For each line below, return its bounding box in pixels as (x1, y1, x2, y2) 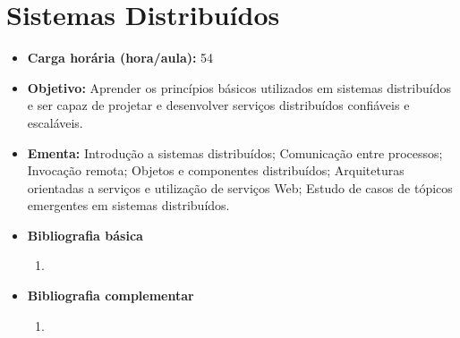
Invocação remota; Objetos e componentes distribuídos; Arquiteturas (27, 161, 405, 180)
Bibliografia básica (27, 225, 143, 244)
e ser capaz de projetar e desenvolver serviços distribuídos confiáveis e (27, 96, 410, 114)
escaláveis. (27, 113, 83, 131)
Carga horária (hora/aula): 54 (27, 48, 214, 67)
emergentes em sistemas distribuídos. (27, 196, 230, 215)
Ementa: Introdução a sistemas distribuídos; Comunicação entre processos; (27, 143, 443, 162)
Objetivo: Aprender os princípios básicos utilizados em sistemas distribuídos (27, 78, 451, 97)
